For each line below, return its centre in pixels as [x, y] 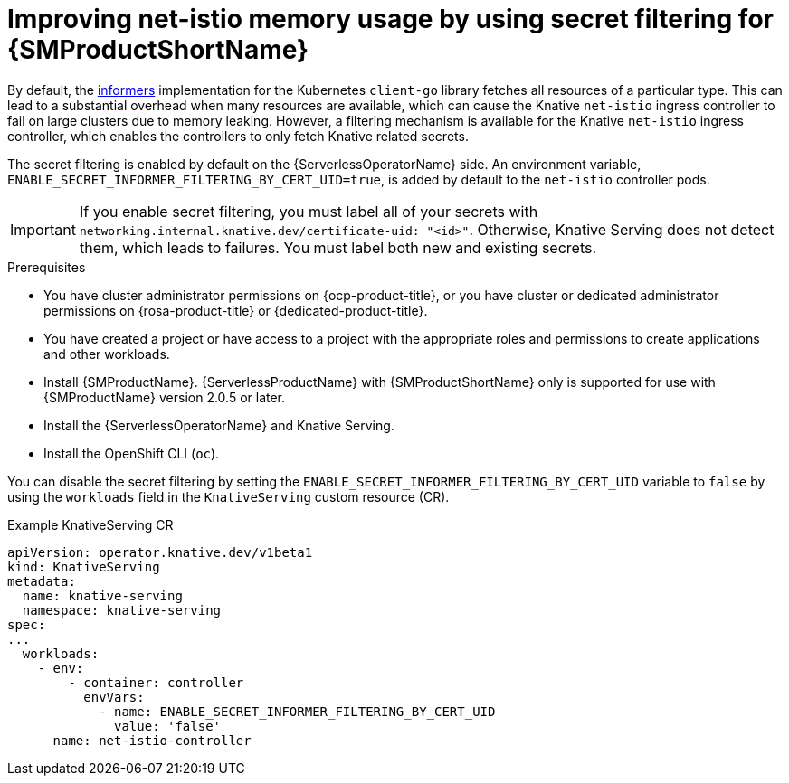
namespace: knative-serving [122, 610]
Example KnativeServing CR [90, 524]
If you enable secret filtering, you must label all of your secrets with [309, 211]
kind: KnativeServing [84, 566]
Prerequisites [47, 267]
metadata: [42, 581]
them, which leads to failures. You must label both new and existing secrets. [338, 247]
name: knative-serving [102, 595]
